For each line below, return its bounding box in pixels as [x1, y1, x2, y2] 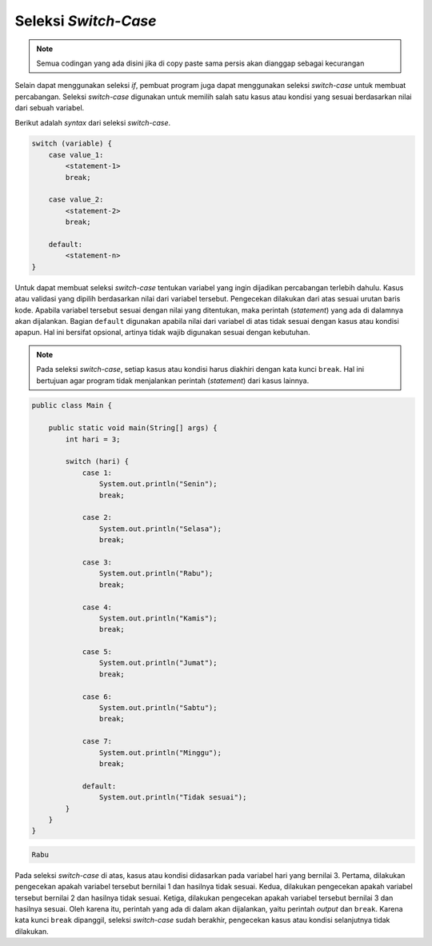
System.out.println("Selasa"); [98, 524, 222, 533]
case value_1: [48, 150, 104, 159]
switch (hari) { [65, 457, 130, 466]
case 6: [82, 692, 112, 701]
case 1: [82, 468, 112, 477]
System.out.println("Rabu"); [98, 569, 214, 578]
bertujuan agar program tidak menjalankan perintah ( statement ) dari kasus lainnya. [36, 376, 310, 385]
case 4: [82, 602, 112, 612]
